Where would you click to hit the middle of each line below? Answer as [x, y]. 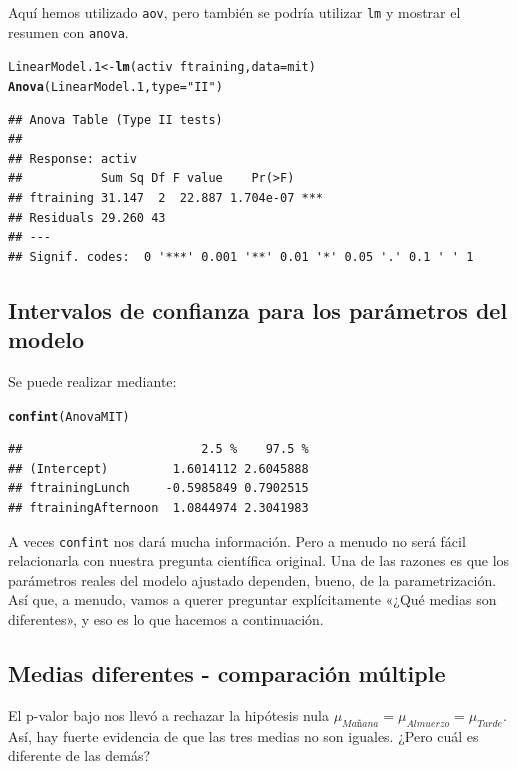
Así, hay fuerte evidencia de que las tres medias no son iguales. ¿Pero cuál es [243, 735]
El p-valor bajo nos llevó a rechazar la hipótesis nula [168, 714]
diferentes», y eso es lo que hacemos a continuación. [166, 619]
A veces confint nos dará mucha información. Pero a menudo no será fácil [237, 540]
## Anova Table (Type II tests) [115, 119]
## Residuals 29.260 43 [87, 217]
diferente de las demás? [79, 755]
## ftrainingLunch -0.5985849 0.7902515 [158, 488]
